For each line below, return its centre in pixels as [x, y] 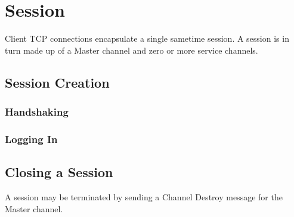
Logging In [31, 139]
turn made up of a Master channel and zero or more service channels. [131, 50]
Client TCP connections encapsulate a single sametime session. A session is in [147, 38]
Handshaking [37, 112]
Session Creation [57, 82]
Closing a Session [59, 172]
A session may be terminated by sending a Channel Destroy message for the [144, 196]
